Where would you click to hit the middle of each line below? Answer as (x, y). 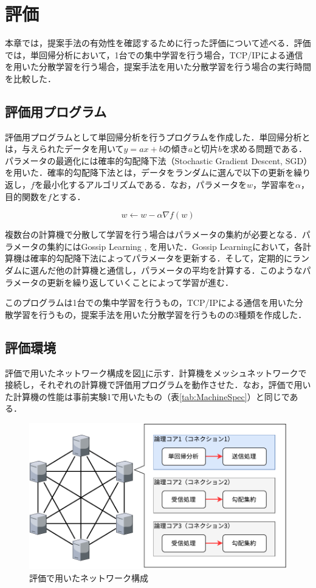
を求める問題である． (264, 149)
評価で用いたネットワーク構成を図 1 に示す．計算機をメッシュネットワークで (156, 372)
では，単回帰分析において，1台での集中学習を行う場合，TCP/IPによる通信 (154, 54)
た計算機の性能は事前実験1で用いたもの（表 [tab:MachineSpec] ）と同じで (147, 396)
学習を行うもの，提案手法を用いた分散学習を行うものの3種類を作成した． (160, 314)
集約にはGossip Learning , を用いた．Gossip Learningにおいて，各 (175, 246)
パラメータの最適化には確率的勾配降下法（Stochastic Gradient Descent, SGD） (156, 160)
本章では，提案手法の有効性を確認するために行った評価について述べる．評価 (158, 43)
